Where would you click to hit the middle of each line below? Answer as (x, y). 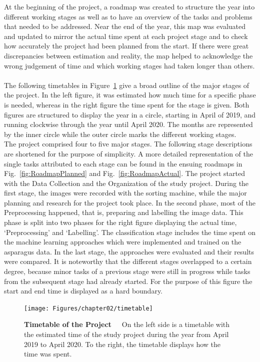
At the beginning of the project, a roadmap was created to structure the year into (129, 6)
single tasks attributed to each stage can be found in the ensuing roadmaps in (123, 163)
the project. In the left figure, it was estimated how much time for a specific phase (130, 95)
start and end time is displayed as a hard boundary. (83, 291)
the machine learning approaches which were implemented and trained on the (123, 242)
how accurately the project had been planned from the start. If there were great (126, 46)
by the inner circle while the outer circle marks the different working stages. (120, 134)
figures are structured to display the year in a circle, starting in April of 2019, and (130, 114)
